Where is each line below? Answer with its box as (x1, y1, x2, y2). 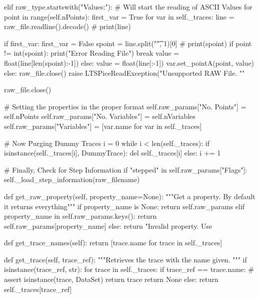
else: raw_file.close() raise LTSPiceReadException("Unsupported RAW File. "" (4, 67, 245, 78)
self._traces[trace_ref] (4, 283, 72, 294)
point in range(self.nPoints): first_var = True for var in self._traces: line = (4, 11, 234, 22)
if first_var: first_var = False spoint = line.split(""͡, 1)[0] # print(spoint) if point (4, 38, 252, 48)
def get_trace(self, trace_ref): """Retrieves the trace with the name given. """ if (4, 254, 247, 264)
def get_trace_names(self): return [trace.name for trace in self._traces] (4, 237, 222, 248)
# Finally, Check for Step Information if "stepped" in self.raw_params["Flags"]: (4, 164, 247, 175)
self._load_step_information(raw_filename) (4, 174, 140, 185)
